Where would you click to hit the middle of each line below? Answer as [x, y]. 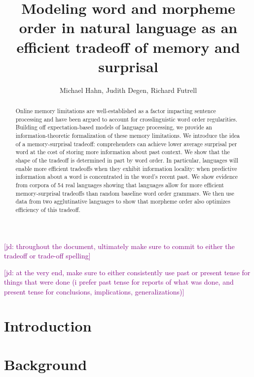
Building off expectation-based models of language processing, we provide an [114, 127]
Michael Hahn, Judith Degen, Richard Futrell [128, 90]
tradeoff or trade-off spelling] [47, 256]
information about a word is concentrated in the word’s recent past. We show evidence [127, 177]
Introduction [48, 325]
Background [46, 364]
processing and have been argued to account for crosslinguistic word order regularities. [127, 119]
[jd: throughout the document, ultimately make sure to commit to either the [119, 246]
